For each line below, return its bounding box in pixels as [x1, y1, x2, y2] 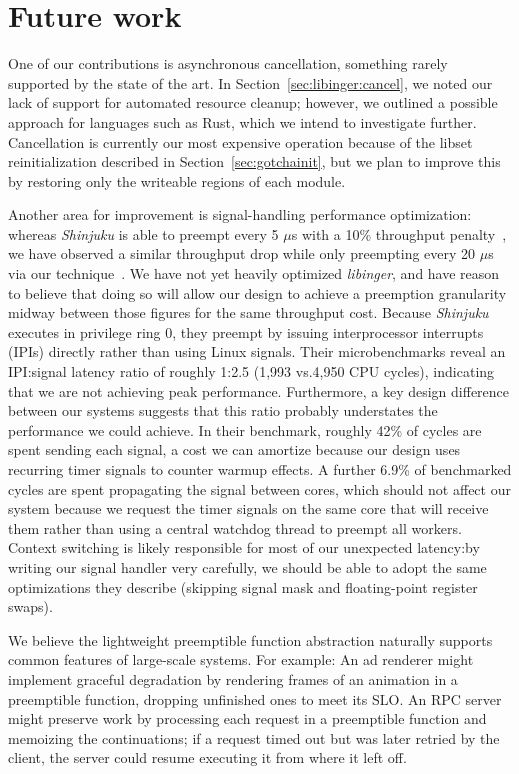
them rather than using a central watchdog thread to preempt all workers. [8, 517, 462, 538]
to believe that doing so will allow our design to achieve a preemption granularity [8, 282, 507, 303]
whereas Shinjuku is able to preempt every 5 [8, 223, 279, 244]
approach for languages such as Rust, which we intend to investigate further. [8, 111, 477, 132]
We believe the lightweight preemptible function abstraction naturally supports [8, 629, 493, 650]
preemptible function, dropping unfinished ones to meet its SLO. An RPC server [8, 688, 502, 709]
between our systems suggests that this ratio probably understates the [8, 400, 438, 421]
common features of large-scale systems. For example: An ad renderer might [8, 649, 474, 670]
